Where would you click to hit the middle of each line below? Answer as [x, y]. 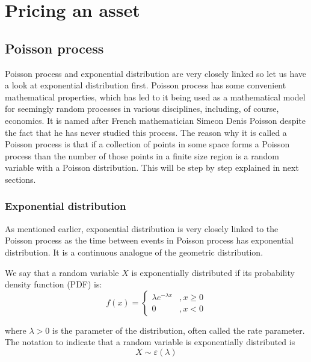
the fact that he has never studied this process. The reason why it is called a [146, 132]
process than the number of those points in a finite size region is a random [142, 155]
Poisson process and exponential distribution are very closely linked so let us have [156, 73]
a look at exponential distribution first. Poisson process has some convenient [146, 85]
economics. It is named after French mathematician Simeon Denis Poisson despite [155, 120]
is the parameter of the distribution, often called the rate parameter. [178, 330]
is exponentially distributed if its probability [213, 272]
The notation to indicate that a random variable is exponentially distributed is [150, 342]
